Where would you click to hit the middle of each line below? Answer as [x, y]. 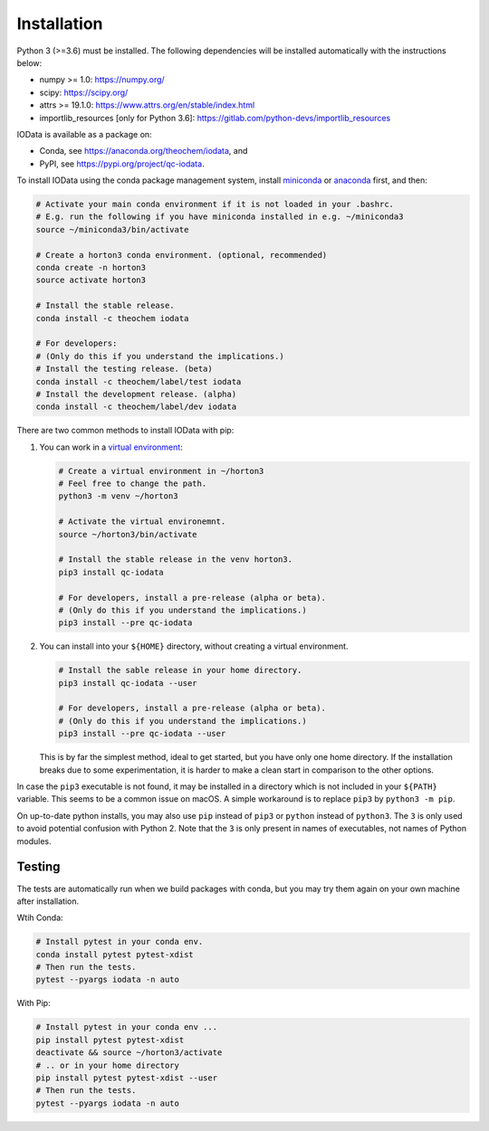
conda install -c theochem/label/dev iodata [136, 407]
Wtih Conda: [40, 917]
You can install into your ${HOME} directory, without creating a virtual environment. [194, 646]
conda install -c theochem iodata [112, 318]
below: [29, 62]
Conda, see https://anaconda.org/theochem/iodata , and [144, 151]
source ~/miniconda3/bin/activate [112, 229]
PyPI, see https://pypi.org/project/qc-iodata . [122, 164]
